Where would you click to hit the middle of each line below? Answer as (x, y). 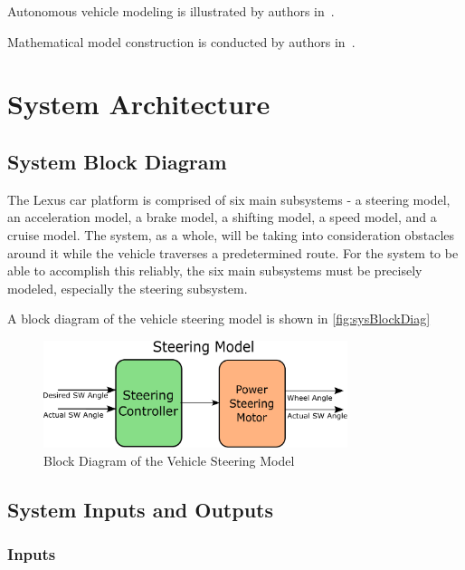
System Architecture (139, 104)
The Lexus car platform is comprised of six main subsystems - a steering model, (229, 199)
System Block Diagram (117, 161)
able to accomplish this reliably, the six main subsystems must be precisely (215, 271)
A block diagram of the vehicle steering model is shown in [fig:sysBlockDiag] (219, 319)
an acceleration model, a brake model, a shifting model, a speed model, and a (222, 217)
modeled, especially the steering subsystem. (128, 288)
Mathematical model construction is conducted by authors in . (181, 41)
